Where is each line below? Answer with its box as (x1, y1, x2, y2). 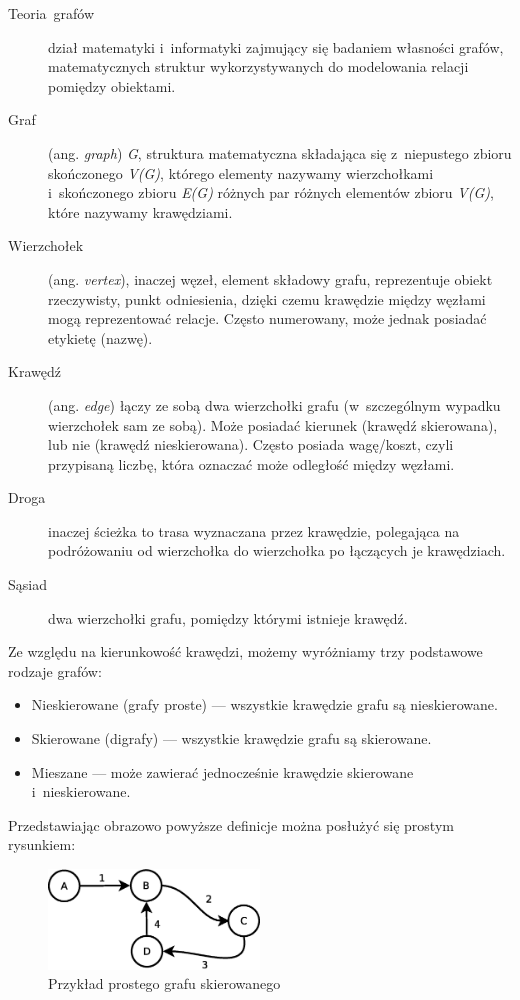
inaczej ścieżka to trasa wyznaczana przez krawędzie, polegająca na (48, 520, 460, 541)
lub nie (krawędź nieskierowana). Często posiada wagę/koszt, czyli (48, 434, 454, 455)
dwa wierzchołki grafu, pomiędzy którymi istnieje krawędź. (48, 607, 408, 628)
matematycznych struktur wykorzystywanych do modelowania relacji (48, 56, 469, 77)
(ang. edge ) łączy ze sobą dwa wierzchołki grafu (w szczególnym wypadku (48, 394, 501, 415)
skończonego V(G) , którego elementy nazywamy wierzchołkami (48, 162, 434, 183)
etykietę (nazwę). (48, 327, 153, 348)
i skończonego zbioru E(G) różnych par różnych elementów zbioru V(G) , (48, 182, 494, 203)
